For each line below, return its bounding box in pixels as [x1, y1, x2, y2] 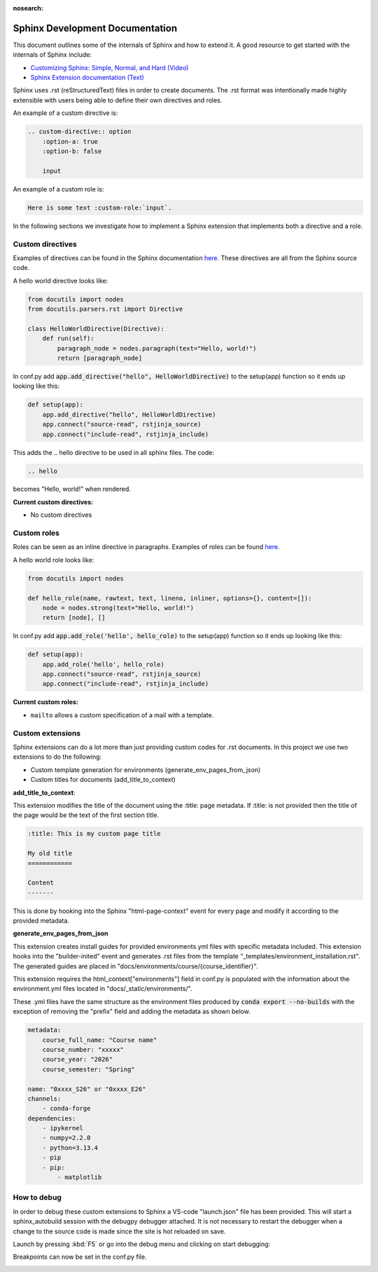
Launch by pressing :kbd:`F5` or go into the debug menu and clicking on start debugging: [13, 1240, 271, 1248]
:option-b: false [42, 147, 102, 156]
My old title [27, 849, 73, 858]
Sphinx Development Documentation [13, 22, 178, 34]
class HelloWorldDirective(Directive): [27, 325, 164, 332]
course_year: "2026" [42, 1055, 113, 1064]
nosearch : [13, 4, 43, 12]
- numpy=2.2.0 [42, 1134, 91, 1142]
